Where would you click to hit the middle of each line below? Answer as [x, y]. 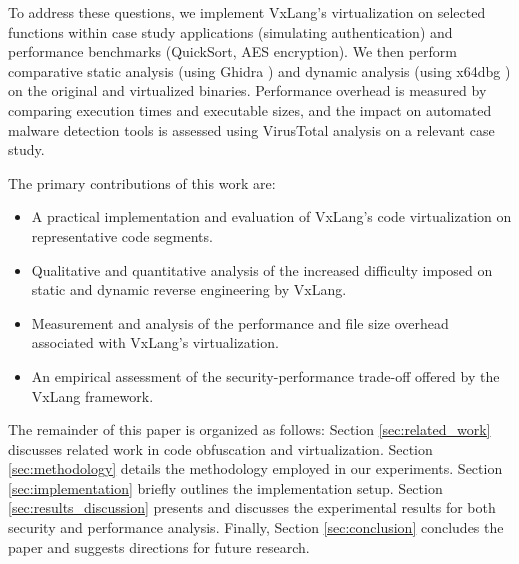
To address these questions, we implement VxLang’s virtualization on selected [247, 12]
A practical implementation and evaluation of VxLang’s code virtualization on [271, 216]
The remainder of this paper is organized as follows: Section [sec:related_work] [249, 429]
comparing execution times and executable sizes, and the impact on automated [250, 109]
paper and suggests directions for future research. [159, 546]
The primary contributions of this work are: [142, 182]
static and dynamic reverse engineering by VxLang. [189, 289]
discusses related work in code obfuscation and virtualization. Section [220, 448]
